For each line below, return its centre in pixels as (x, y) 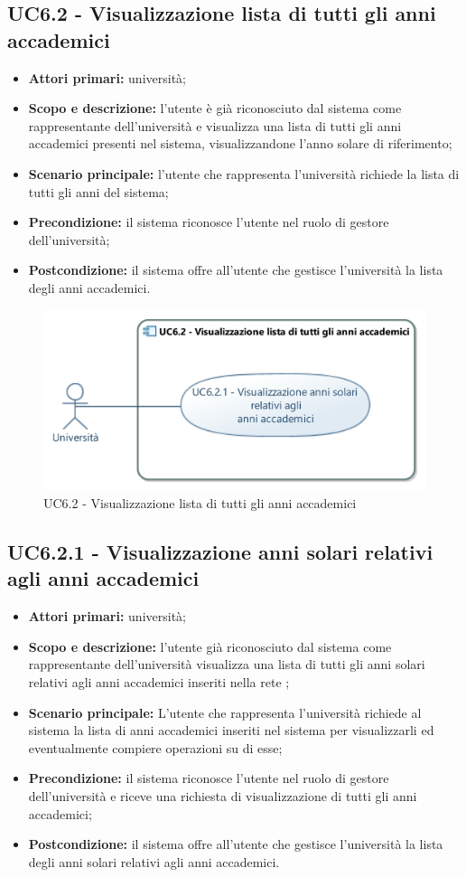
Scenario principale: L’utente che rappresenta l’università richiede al (225, 712)
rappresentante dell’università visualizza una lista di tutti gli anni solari (227, 664)
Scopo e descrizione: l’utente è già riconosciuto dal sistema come (215, 108)
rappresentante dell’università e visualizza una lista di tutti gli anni (215, 125)
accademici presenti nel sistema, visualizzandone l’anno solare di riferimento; (240, 143)
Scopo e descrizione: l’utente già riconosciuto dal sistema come (210, 646)
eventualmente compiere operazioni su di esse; (155, 747)
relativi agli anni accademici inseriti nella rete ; (159, 682)
